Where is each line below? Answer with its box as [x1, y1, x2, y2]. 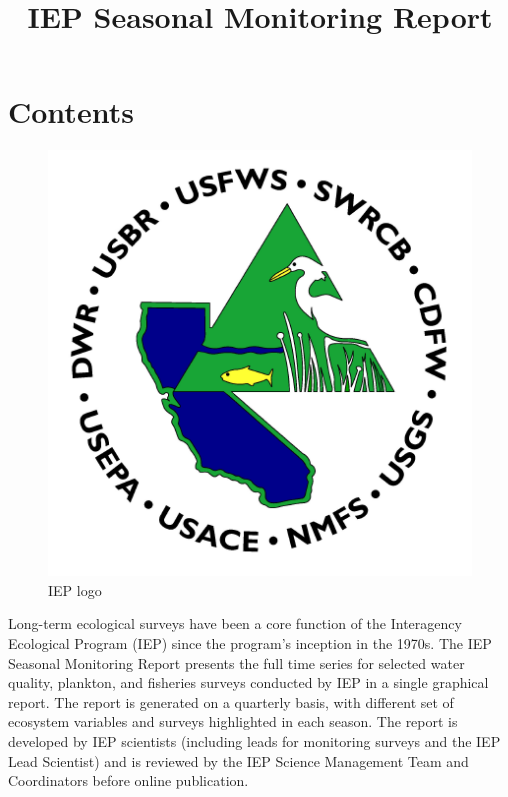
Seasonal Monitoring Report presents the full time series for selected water [8, 652, 465, 673]
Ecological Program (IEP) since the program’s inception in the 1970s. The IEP [8, 633, 492, 654]
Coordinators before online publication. [8, 770, 249, 791]
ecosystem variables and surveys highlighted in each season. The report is [8, 711, 458, 732]
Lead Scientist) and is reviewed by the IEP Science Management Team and [8, 750, 469, 771]
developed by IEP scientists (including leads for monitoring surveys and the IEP [8, 731, 501, 752]
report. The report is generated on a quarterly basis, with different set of [8, 691, 454, 712]
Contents [8, 91, 134, 132]
